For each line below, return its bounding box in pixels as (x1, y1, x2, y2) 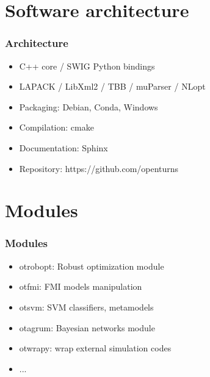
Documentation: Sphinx (19, 141, 108, 154)
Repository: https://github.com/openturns (19, 162, 179, 174)
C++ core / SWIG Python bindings (19, 59, 155, 72)
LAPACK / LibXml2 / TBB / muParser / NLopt (19, 80, 206, 93)
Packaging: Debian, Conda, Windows (19, 100, 158, 113)
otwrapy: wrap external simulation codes (19, 342, 172, 354)
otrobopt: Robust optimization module (19, 259, 164, 272)
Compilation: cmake (19, 121, 94, 134)
